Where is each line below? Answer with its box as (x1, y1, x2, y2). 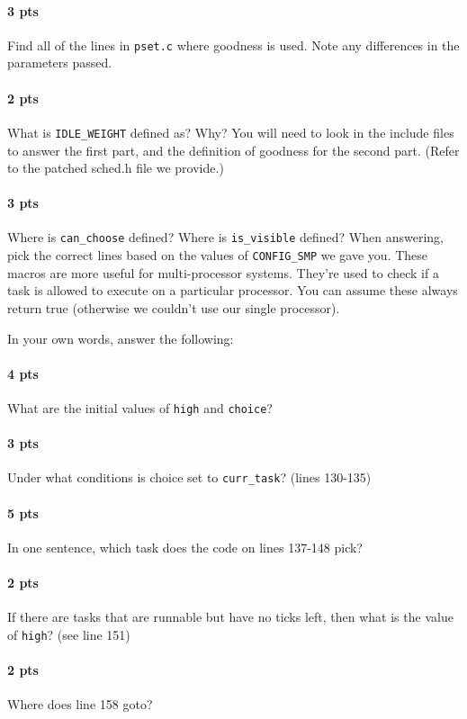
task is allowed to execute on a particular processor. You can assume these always (7, 281, 458, 300)
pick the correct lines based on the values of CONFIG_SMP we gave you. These (7, 246, 428, 265)
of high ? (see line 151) (7, 625, 130, 643)
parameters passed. (7, 53, 112, 72)
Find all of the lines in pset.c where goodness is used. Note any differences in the (7, 35, 460, 54)
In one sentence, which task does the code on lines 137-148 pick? (7, 537, 363, 556)
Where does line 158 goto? (7, 695, 153, 714)
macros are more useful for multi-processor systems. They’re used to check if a (7, 263, 439, 282)
